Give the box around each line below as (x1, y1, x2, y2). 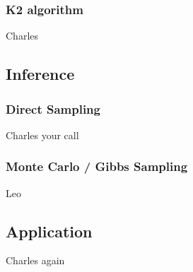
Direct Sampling (6, 100, 100, 117)
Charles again (6, 253, 65, 268)
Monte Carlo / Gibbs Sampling (6, 158, 188, 175)
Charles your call (6, 127, 79, 142)
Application (6, 220, 93, 242)
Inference (6, 63, 75, 85)
